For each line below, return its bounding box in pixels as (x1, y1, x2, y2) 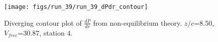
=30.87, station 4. (18, 27, 73, 38)
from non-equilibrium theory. (93, 17, 182, 28)
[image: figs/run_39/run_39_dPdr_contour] (4, 3, 148, 10)
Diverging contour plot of (4, 17, 82, 28)
